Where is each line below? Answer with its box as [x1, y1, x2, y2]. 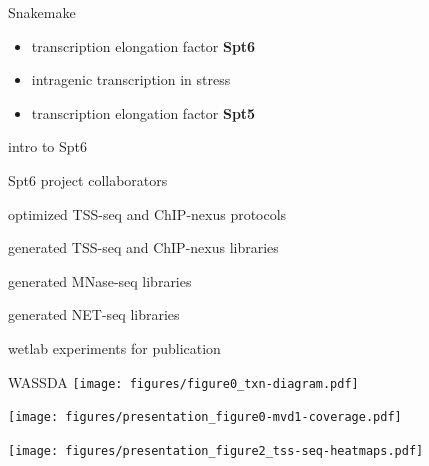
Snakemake [8, 2, 76, 22]
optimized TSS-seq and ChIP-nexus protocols [8, 203, 287, 224]
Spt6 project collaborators [8, 169, 168, 190]
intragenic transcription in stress [31, 69, 231, 90]
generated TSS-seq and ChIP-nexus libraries [8, 237, 279, 258]
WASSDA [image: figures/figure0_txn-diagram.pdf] [8, 371, 359, 392]
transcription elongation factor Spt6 [31, 35, 256, 56]
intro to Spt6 [8, 136, 88, 157]
